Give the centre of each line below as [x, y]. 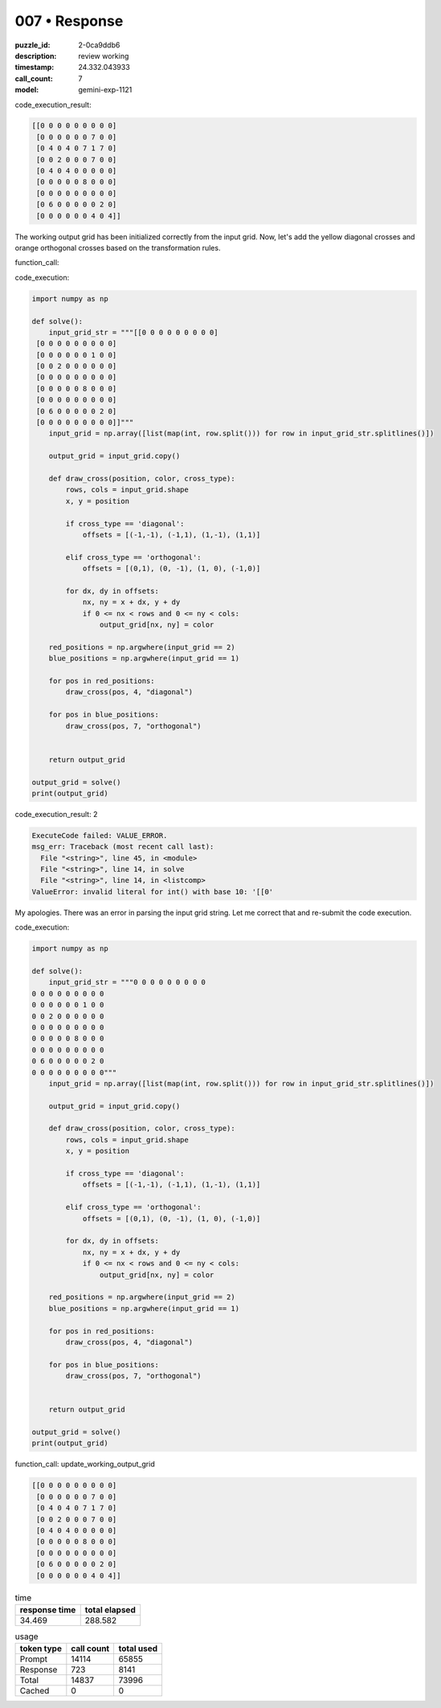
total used [138, 1649]
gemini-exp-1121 [105, 90]
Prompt [34, 1659]
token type [41, 1649]
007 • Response [69, 21]
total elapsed [110, 1609]
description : [36, 55]
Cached [35, 1691]
